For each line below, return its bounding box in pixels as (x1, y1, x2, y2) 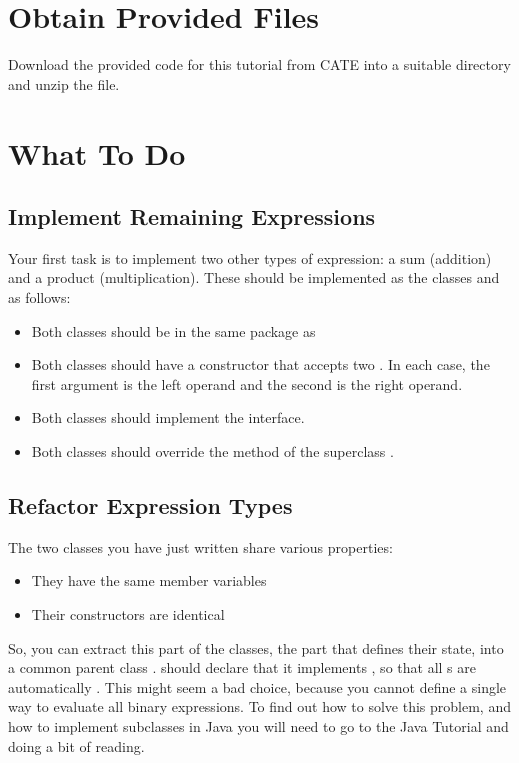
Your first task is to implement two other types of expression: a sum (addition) (8, 247, 492, 268)
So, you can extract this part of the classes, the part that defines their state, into (8, 637, 504, 658)
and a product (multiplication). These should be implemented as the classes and (8, 267, 500, 288)
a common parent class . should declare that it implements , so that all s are (8, 657, 476, 678)
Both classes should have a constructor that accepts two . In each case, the (31, 354, 490, 375)
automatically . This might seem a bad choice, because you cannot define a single (8, 676, 507, 697)
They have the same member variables (31, 570, 267, 591)
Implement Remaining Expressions (8, 201, 376, 232)
